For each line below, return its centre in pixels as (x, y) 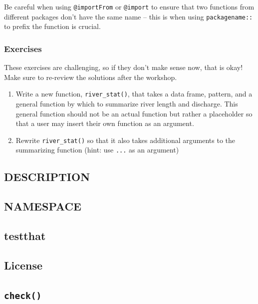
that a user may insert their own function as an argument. (105, 123)
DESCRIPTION (47, 177)
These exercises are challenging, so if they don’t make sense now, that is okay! (124, 67)
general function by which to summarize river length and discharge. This (127, 103)
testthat (25, 236)
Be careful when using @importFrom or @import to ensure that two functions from (129, 6)
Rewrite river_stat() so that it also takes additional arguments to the (125, 140)
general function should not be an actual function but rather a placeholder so (134, 113)
